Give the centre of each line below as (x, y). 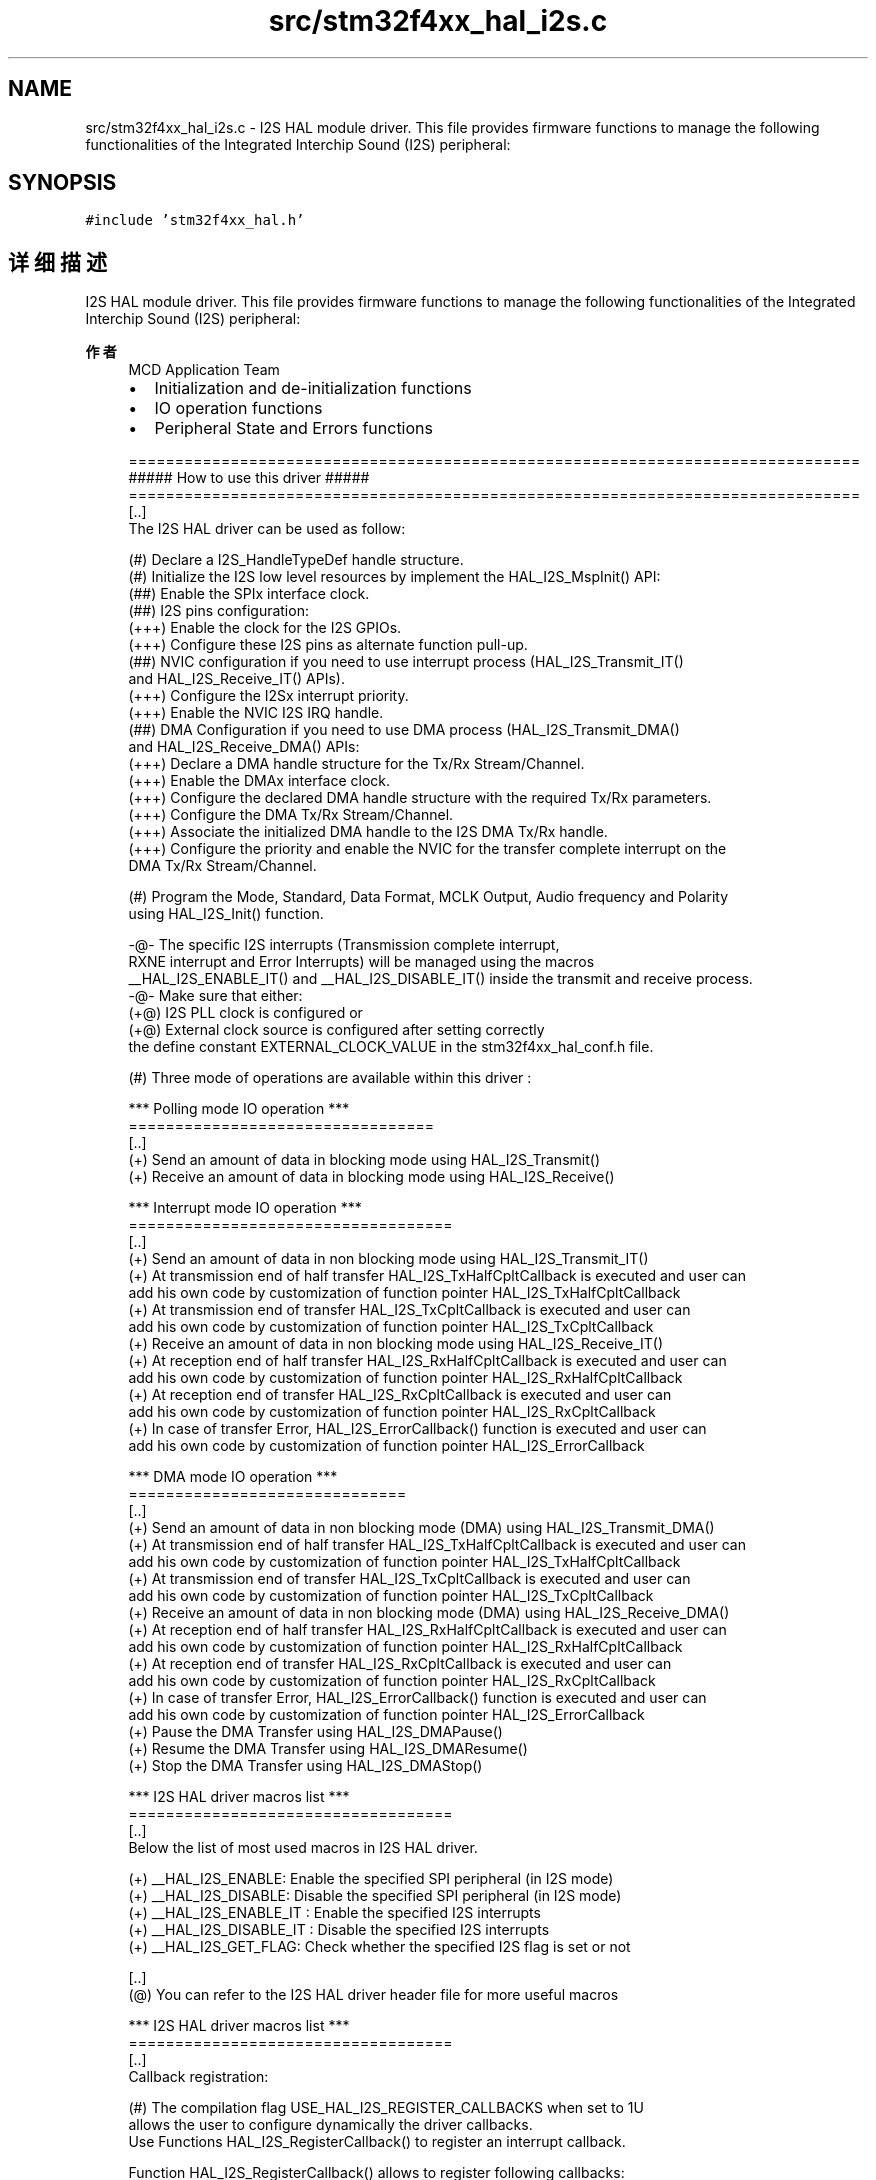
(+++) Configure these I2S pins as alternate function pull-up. (328, 645)
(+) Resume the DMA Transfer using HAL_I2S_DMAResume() (328, 1749)
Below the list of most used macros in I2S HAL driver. (303, 1848)
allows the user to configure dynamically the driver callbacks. (330, 2125)
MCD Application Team (204, 370)
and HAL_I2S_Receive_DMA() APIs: (244, 747)
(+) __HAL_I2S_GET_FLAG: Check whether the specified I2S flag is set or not (379, 1947)
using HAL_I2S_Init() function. (226, 914)
